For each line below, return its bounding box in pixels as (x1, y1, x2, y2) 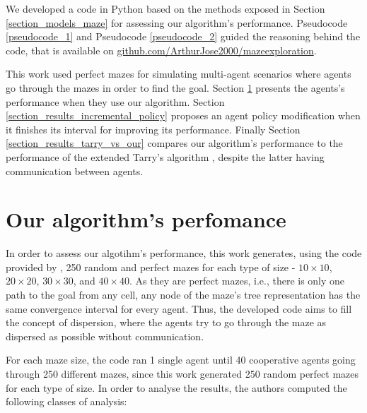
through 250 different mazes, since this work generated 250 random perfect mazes (6, 366, 359, 381)
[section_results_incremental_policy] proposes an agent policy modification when (6, 108, 361, 123)
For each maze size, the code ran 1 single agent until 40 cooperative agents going (6, 352, 356, 367)
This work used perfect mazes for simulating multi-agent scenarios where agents (6, 66, 351, 81)
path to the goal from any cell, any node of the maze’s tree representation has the (6, 287, 361, 302)
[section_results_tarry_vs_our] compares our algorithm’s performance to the (6, 136, 343, 150)
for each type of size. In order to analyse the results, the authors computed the (6, 380, 347, 395)
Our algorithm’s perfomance (6, 205, 286, 234)
